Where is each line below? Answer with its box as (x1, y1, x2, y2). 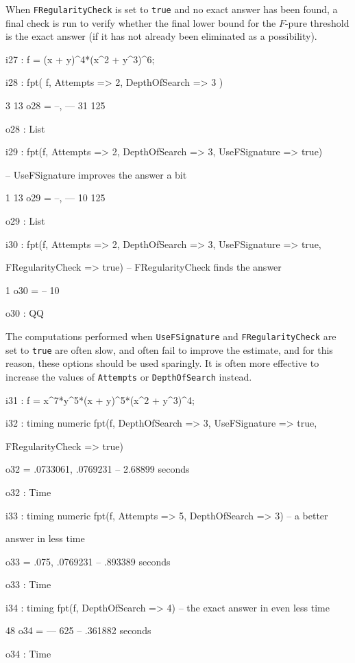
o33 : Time (5, 577, 51, 592)
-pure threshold (284, 15, 350, 30)
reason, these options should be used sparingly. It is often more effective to (5, 356, 319, 370)
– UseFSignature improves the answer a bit (5, 167, 187, 181)
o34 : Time (5, 647, 51, 661)
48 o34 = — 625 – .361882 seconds (5, 623, 151, 638)
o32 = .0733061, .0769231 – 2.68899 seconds (5, 462, 190, 476)
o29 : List (5, 214, 45, 227)
